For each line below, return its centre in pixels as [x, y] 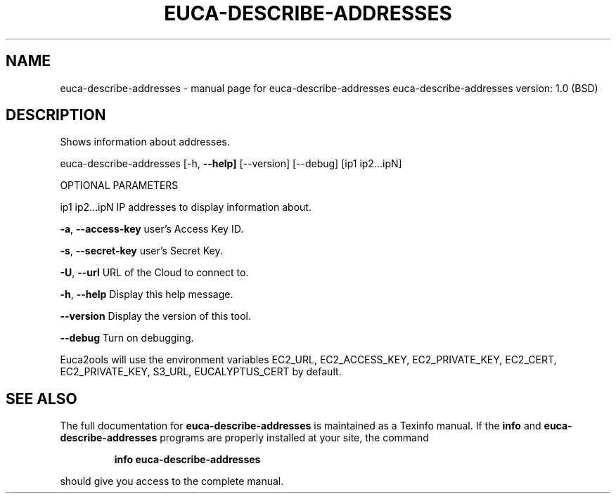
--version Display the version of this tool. [155, 316]
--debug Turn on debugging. [127, 338]
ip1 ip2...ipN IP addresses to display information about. [186, 207]
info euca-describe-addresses [187, 460]
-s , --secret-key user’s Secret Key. [141, 251]
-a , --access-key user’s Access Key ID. [152, 229]
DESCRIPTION [56, 115]
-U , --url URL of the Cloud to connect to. [154, 273]
